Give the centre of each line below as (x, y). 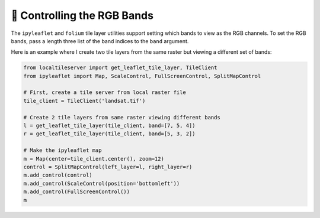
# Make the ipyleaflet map (63, 150)
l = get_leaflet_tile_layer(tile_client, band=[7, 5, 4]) (109, 126)
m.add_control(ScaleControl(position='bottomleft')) (102, 183)
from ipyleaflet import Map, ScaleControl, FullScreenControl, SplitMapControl (142, 76)
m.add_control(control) (58, 175)
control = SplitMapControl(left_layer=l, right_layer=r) (108, 167)
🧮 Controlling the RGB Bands (82, 15)
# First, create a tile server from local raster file (105, 92)
